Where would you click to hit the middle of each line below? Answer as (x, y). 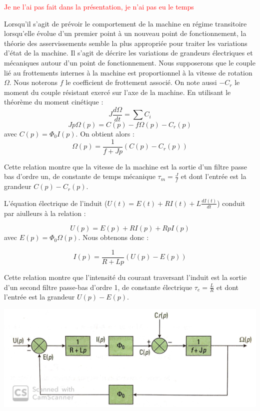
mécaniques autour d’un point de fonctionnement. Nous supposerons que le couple (130, 62)
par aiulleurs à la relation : (45, 213)
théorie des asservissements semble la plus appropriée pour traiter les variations (126, 43)
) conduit (231, 203)
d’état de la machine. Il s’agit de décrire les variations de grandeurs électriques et (128, 53)
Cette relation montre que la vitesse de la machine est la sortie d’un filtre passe (125, 166)
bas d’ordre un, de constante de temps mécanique (80, 176)
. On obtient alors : (105, 133)
